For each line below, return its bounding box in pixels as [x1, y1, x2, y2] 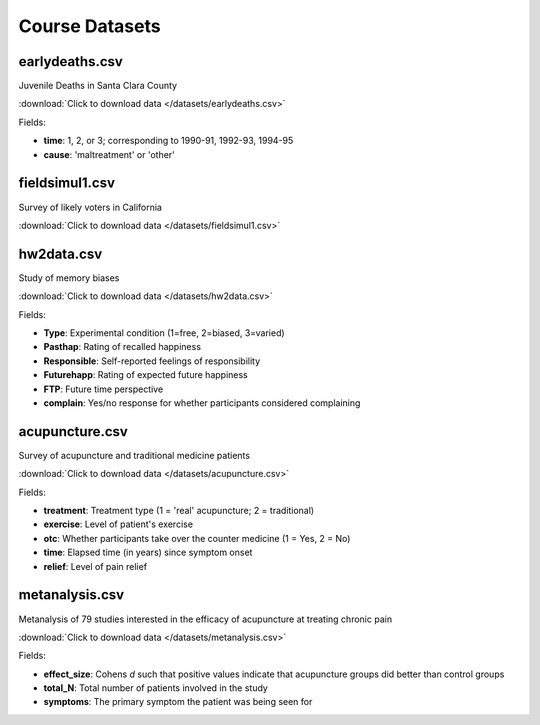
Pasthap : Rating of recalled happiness [43, 341, 202, 353]
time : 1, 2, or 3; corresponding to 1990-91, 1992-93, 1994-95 [43, 135, 294, 147]
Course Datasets [18, 15, 161, 37]
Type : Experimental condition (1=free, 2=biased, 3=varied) [43, 327, 285, 339]
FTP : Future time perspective [43, 383, 164, 395]
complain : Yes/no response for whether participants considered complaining [43, 396, 361, 409]
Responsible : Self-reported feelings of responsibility [43, 355, 261, 367]
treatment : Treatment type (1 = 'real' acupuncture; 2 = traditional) [43, 505, 315, 517]
